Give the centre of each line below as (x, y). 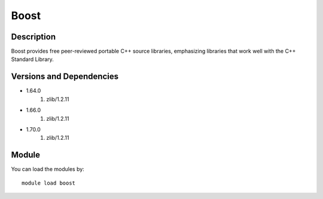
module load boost (49, 183)
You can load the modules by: (48, 169)
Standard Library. (32, 59)
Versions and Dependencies (65, 77)
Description (33, 37)
